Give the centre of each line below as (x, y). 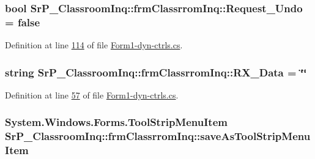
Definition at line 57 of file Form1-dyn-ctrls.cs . (92, 94)
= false (23, 22)
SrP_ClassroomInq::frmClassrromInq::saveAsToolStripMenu (158, 136)
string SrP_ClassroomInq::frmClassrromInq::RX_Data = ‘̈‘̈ (156, 72)
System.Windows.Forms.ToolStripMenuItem (116, 122)
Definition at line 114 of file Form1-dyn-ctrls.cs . (94, 45)
